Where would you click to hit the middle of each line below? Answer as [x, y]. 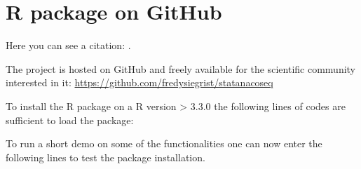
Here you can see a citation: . [68, 45]
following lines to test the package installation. [105, 157]
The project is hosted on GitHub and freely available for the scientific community [180, 68]
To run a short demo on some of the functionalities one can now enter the [164, 143]
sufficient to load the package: [70, 120]
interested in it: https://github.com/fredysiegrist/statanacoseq [139, 82]
